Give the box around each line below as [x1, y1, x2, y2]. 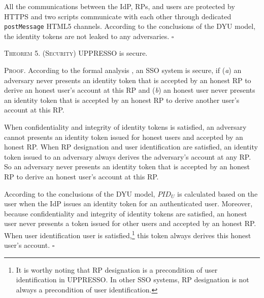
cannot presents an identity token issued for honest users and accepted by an [4, 131, 243, 142]
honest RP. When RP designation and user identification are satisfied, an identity [4, 141, 258, 152]
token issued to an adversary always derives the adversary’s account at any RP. [4, 151, 251, 162]
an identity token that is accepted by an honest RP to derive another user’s [4, 94, 240, 105]
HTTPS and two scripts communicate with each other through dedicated [4, 11, 232, 21]
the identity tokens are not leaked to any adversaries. [4, 30, 170, 41]
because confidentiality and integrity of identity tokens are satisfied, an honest [4, 208, 247, 218]
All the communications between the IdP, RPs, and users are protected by [4, 1, 235, 11]
